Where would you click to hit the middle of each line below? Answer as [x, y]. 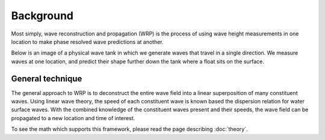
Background [42, 16]
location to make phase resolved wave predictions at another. [87, 41]
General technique [47, 78]
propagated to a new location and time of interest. [73, 118]
